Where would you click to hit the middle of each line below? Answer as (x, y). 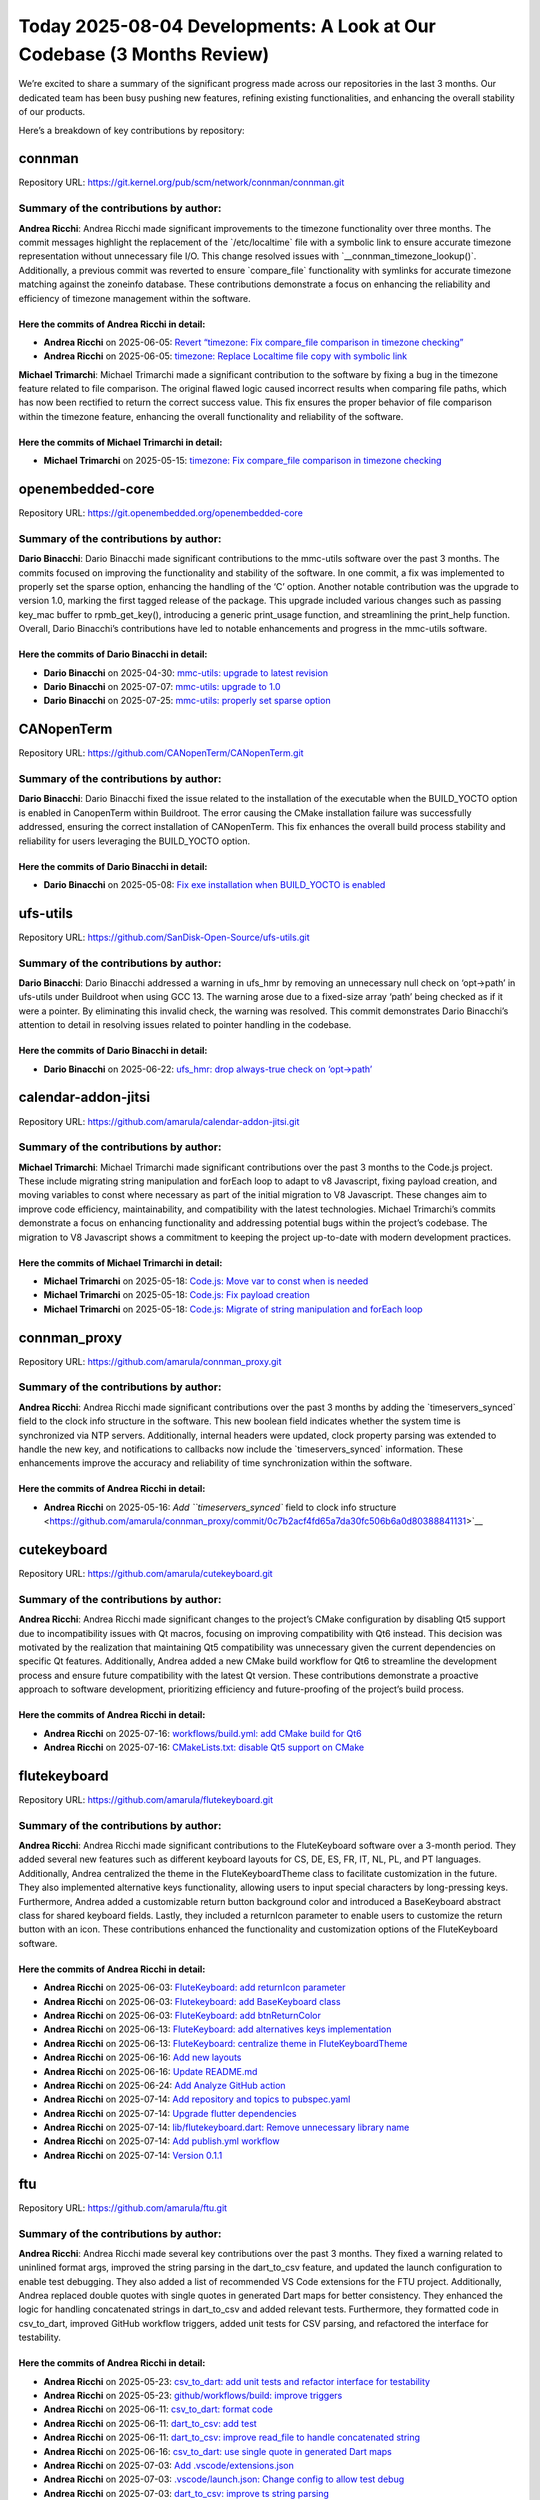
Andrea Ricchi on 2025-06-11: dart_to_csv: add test (150, 2423)
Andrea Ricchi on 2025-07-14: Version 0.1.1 (133, 2155)
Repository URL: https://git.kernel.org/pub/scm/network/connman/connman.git (181, 182)
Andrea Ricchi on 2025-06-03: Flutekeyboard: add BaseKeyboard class (192, 2001)
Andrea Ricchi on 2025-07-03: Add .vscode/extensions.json (168, 2465)
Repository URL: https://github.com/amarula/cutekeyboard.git (146, 1574)
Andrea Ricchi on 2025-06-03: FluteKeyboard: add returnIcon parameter (194, 1987)
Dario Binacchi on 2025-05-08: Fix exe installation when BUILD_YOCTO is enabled (214, 885)
